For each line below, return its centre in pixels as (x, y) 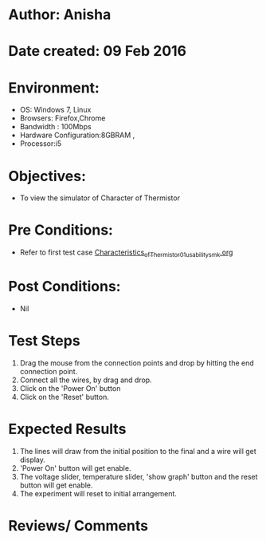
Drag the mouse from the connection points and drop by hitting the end (137, 363)
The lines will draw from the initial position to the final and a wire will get (138, 451)
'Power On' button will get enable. (75, 468)
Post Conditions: (65, 287)
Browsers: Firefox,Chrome (63, 118)
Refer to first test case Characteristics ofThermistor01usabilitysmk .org (126, 253)
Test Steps (45, 341)
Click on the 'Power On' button (70, 388)
